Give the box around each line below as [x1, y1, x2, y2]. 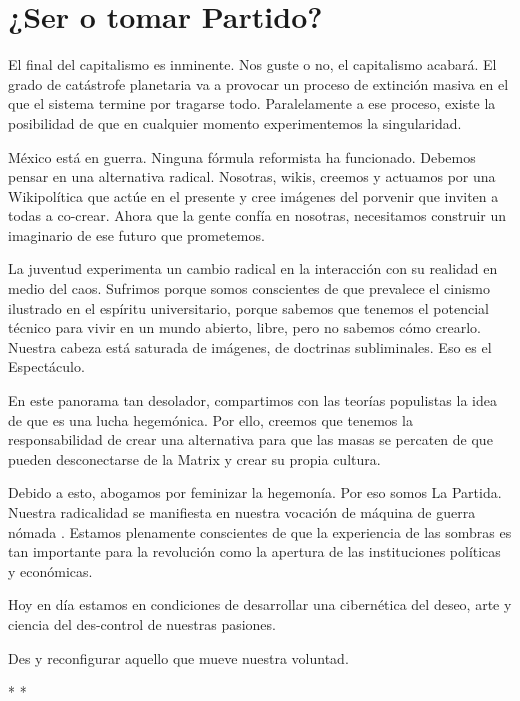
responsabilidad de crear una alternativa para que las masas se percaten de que [8, 429, 493, 450]
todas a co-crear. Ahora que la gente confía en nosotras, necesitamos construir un [8, 205, 507, 226]
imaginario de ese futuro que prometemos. [8, 224, 265, 245]
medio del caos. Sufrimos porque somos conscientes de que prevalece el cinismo [8, 278, 491, 299]
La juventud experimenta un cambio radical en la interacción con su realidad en [8, 258, 498, 279]
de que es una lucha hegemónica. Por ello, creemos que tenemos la [8, 409, 413, 430]
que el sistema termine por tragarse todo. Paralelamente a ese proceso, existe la [8, 93, 496, 114]
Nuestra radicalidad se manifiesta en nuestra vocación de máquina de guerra [8, 502, 476, 522]
